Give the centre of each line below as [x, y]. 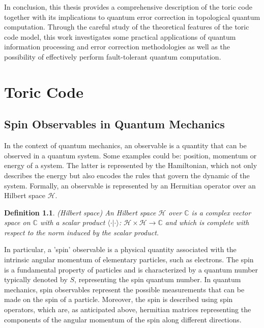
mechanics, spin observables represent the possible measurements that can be [124, 289]
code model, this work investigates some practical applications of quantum [120, 36]
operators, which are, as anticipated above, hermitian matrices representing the [128, 309]
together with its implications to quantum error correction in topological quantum [132, 17]
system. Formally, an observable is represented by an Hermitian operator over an [130, 185]
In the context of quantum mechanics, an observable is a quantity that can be [125, 145]
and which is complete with [207, 222]
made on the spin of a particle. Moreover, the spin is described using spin [119, 299]
